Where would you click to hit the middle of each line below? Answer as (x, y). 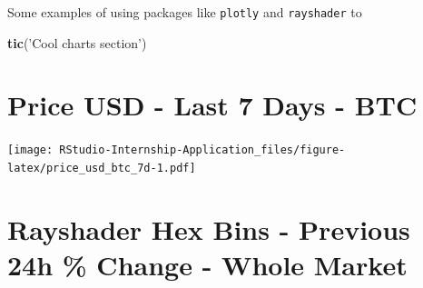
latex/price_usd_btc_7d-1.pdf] (102, 169)
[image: (30, 150)
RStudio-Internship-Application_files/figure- (202, 150)
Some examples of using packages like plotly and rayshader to (185, 12)
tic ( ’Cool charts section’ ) (77, 42)
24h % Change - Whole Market (207, 265)
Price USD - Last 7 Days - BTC (212, 105)
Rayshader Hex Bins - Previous (209, 228)
